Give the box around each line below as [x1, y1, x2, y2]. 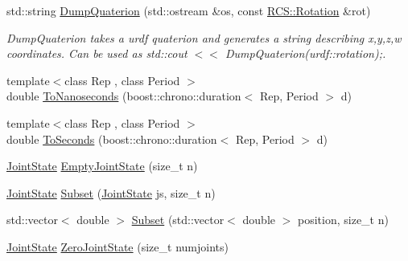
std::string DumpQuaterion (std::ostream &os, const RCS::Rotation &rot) [6, 2, 371, 18]
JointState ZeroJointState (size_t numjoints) [6, 238, 229, 255]
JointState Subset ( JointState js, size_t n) [6, 184, 216, 201]
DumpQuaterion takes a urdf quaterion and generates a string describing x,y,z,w [6, 29, 402, 46]
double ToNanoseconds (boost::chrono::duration [6, 88, 241, 104]
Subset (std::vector [131, 211, 225, 228]
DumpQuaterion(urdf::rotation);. [225, 45, 386, 62]
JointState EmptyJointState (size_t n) [6, 157, 198, 174]
